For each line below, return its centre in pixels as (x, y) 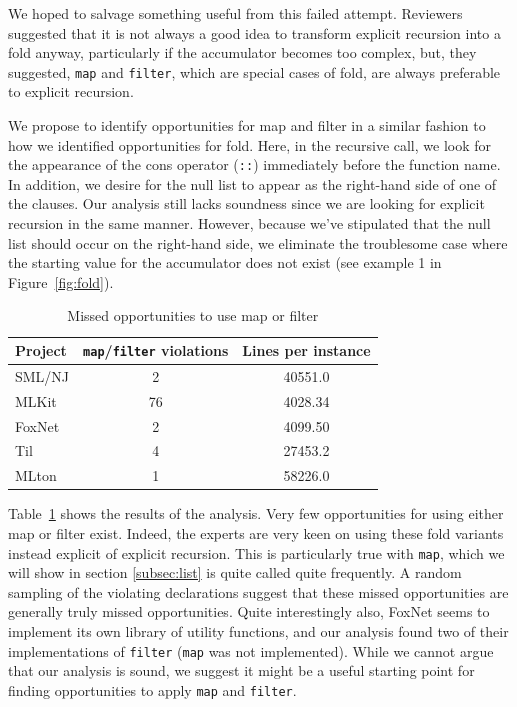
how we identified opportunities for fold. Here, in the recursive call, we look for (250, 144)
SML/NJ (42, 375)
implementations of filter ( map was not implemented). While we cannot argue (251, 650)
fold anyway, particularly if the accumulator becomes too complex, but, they (242, 52)
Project (41, 350)
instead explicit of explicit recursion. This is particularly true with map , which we (256, 552)
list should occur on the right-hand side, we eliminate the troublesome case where (258, 242)
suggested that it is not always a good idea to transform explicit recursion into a (254, 32)
